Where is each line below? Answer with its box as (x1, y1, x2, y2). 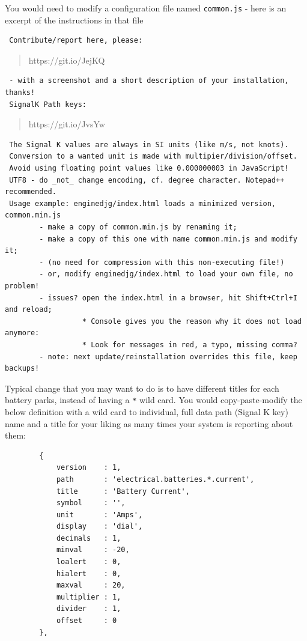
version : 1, (56, 463, 121, 472)
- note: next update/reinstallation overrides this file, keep (39, 352, 297, 361)
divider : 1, (56, 604, 121, 613)
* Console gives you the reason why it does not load (82, 317, 302, 326)
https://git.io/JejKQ (28, 53, 105, 66)
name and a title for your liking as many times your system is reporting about (5, 417, 293, 430)
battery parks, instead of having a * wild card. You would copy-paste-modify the (5, 393, 302, 406)
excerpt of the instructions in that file (5, 13, 144, 26)
